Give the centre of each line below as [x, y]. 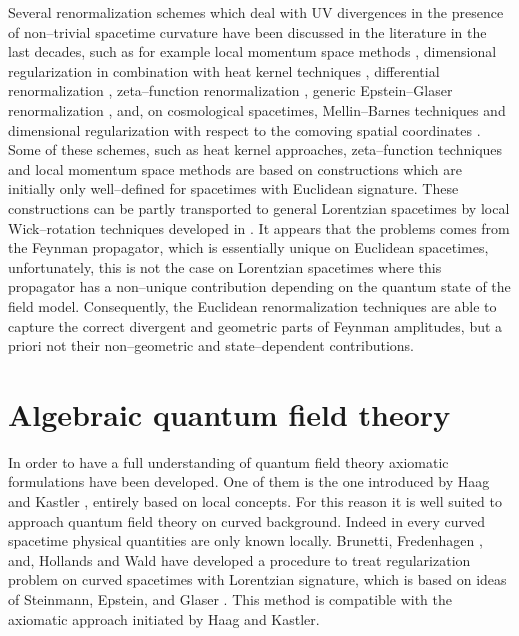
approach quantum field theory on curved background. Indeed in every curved [247, 520]
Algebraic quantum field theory [229, 413]
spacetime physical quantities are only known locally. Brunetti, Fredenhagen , [245, 540]
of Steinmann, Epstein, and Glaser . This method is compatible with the [230, 598]
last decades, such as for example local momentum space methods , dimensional [252, 51]
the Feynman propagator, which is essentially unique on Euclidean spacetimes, [248, 247]
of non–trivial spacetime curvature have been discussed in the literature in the [247, 31]
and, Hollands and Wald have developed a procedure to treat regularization [239, 559]
